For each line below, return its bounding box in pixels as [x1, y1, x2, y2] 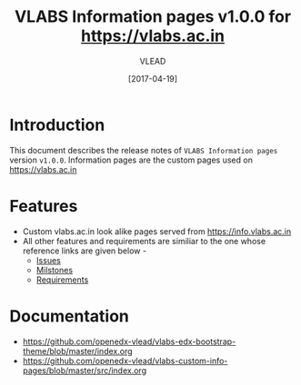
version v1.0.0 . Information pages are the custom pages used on [9, 154, 253, 165]
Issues [35, 254, 61, 265]
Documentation [9, 306, 130, 326]
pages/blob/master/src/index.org [22, 365, 147, 376]
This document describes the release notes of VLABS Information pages [9, 144, 278, 155]
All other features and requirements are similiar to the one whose [22, 235, 266, 246]
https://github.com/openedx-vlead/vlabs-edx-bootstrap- [22, 336, 236, 347]
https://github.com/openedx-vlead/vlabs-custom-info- [22, 355, 228, 366]
